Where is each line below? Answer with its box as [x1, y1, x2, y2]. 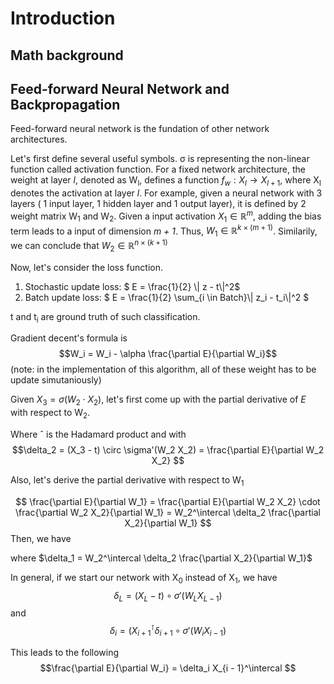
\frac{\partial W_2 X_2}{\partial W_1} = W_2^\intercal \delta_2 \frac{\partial [15, 506, 321, 518]
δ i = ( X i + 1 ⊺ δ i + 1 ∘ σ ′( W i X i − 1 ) [109, 623, 227, 639]
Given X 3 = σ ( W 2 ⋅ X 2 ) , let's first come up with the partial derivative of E [10, 393, 307, 408]
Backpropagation [10, 96, 121, 113]
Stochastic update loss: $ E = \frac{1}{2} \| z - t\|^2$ [24, 280, 241, 292]
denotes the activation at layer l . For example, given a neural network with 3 [10, 187, 323, 199]
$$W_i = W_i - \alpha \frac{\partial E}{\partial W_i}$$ [58, 348, 278, 360]
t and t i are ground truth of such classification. [10, 310, 201, 325]
